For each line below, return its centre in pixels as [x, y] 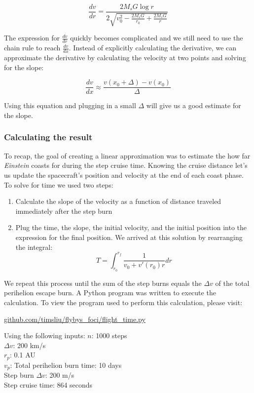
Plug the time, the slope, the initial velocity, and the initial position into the [131, 227]
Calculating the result [48, 137]
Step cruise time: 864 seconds [48, 384]
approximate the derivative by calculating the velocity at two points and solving [125, 58]
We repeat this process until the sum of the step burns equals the [103, 283]
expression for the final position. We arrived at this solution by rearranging [129, 237]
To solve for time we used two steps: [59, 184]
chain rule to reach [32, 48]
